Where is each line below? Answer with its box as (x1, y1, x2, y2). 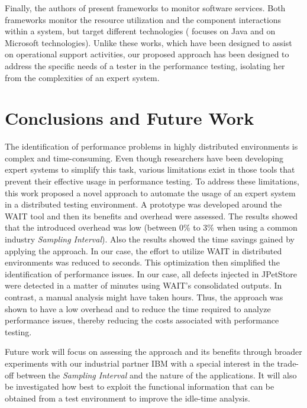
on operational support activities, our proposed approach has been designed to (5, 48, 289, 60)
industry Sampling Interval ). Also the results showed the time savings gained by (5, 233, 295, 245)
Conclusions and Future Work (5, 106, 254, 130)
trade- (277, 357, 299, 369)
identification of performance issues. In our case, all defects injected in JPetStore (5, 267, 298, 280)
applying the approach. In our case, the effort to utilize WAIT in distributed (5, 244, 282, 257)
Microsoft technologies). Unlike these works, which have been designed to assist (5, 36, 292, 48)
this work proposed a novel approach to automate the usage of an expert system (5, 186, 296, 199)
